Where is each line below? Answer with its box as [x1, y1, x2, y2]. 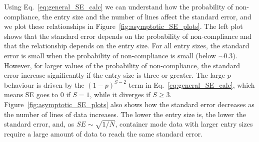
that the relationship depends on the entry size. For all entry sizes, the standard [4, 40, 249, 51]
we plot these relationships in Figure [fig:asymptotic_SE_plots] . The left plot [4, 21, 243, 31]
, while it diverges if [89, 89, 150, 100]
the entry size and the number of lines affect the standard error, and [42, 11, 251, 21]
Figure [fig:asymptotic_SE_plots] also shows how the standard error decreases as [4, 99, 254, 109]
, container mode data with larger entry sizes [115, 119, 253, 129]
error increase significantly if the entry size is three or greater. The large [4, 70, 225, 80]
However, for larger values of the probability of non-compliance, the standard [4, 60, 240, 70]
